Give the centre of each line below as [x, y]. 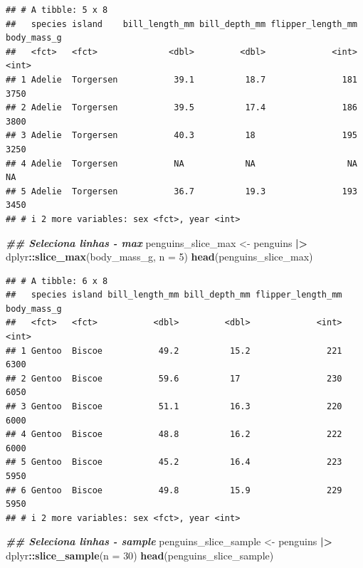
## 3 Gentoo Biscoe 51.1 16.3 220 [174, 407]
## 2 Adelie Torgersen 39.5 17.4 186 [181, 108]
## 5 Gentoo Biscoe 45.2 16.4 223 [174, 462]
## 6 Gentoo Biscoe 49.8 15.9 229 [174, 490]
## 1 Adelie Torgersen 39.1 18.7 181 [181, 79]
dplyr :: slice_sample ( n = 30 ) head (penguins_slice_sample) [140, 555]
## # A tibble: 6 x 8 [57, 281]
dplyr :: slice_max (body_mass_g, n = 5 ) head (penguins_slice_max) [159, 257]
